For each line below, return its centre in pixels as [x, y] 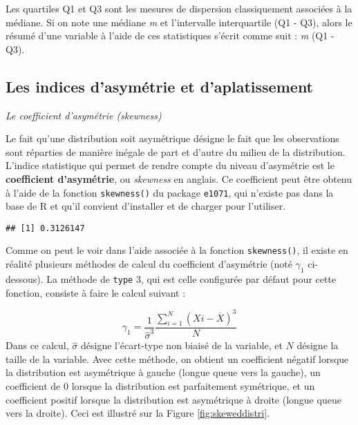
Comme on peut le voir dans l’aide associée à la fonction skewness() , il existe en [177, 250]
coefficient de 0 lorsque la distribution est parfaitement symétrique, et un [160, 386]
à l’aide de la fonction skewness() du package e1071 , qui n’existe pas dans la [170, 192]
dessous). [25, 278]
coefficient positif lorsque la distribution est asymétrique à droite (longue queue [173, 399]
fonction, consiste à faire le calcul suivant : [96, 292]
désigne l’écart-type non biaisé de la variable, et [181, 345]
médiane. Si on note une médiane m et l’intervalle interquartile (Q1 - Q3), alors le [179, 22]
